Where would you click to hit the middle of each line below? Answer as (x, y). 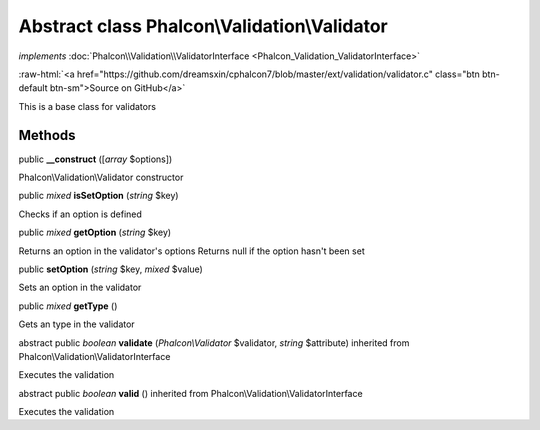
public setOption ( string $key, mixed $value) (111, 269)
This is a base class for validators (87, 106)
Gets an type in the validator (76, 324)
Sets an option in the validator (80, 287)
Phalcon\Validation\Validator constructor (101, 177)
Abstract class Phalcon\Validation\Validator (203, 26)
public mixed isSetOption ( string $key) (98, 196)
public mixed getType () (68, 306)
